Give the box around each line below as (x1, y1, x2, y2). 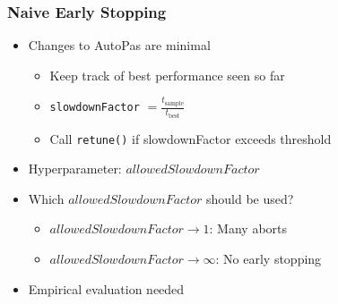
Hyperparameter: (28, 159, 122, 178)
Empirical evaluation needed (28, 279, 185, 298)
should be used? (206, 189, 294, 207)
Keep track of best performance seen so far (49, 65, 285, 84)
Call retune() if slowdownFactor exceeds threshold (49, 129, 332, 148)
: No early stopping (215, 249, 322, 268)
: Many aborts (209, 219, 288, 238)
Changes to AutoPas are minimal (28, 36, 211, 55)
